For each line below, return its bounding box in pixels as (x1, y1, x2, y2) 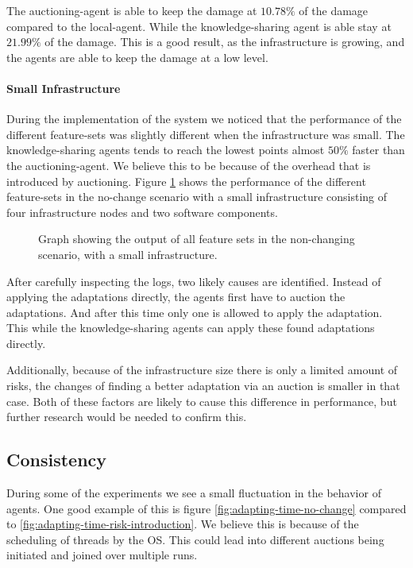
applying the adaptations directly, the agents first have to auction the (6, 288, 345, 305)
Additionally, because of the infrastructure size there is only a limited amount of (6, 361, 398, 378)
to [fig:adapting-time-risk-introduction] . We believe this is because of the (6, 516, 359, 532)
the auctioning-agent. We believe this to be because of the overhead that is (6, 156, 371, 173)
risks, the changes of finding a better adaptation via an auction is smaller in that (6, 377, 400, 394)
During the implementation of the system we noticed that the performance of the (6, 110, 402, 127)
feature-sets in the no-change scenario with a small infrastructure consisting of (6, 188, 388, 205)
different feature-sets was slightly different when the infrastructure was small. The (6, 126, 405, 142)
